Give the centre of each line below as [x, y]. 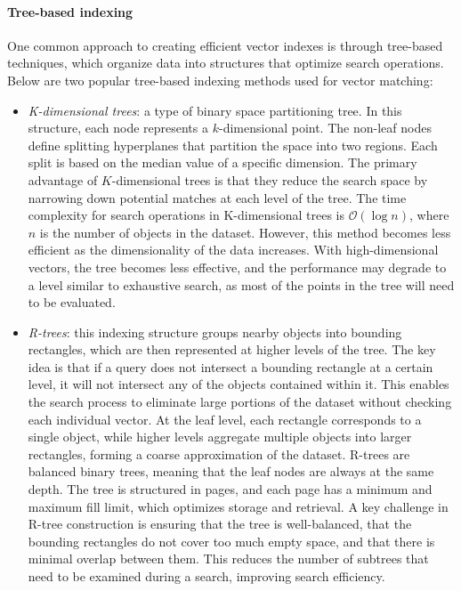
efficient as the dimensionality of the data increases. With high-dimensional [233, 250]
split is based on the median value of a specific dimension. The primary [222, 162]
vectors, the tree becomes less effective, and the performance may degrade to [237, 267]
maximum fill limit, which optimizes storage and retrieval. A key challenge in [238, 506]
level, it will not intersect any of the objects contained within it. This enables [239, 384]
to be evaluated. [72, 302]
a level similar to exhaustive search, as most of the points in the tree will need [241, 284]
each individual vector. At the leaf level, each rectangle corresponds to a [225, 419]
